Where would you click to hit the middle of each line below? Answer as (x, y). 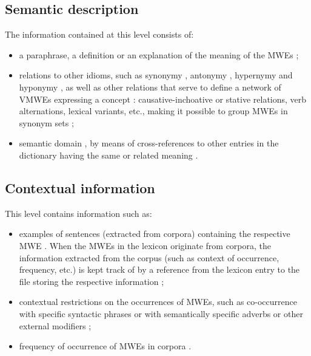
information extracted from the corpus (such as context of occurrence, (149, 257)
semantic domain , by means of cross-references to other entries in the (149, 143)
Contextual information (80, 187)
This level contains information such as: (79, 213)
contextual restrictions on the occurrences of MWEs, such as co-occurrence (158, 302)
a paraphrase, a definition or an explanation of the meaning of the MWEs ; (159, 54)
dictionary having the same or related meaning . (109, 155)
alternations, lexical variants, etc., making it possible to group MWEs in (153, 111)
